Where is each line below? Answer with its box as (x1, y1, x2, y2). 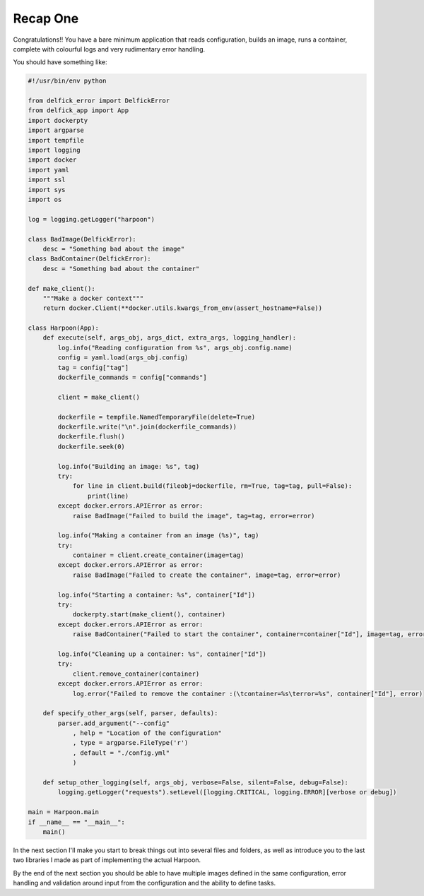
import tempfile (28, 136, 85, 144)
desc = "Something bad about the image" (42, 244, 185, 253)
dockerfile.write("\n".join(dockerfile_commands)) (57, 422, 237, 431)
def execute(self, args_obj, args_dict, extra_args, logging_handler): (42, 334, 297, 342)
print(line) (87, 491, 129, 500)
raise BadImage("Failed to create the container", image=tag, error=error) (72, 571, 341, 579)
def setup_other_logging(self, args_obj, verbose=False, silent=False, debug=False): (42, 779, 349, 787)
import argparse (28, 126, 85, 134)
